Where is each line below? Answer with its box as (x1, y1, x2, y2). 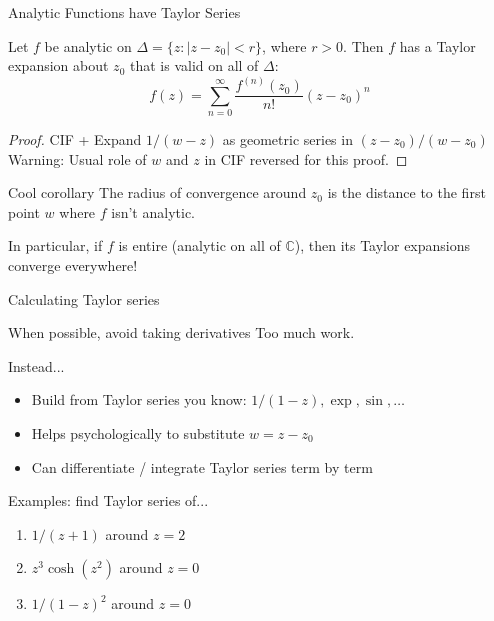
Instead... (8, 355, 65, 376)
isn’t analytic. (111, 201, 195, 222)
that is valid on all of (129, 55, 259, 76)
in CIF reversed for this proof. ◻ (204, 148, 408, 169)
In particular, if (8, 235, 103, 256)
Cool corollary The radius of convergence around (8, 182, 307, 203)
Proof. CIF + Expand (8, 129, 142, 150)
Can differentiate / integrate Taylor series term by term (31, 456, 373, 477)
